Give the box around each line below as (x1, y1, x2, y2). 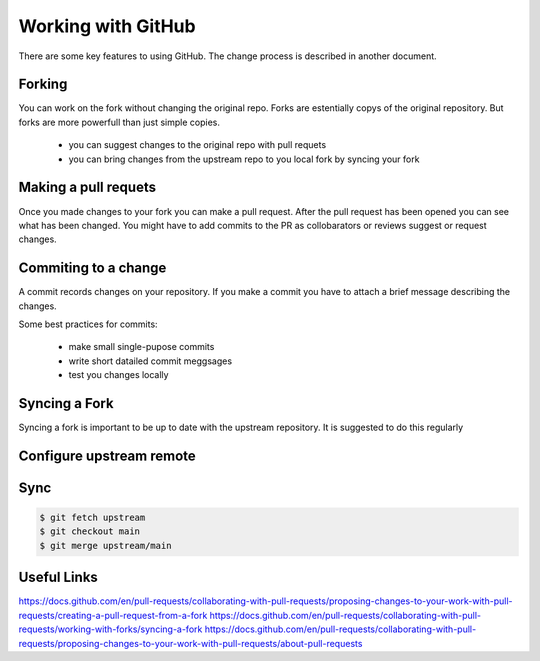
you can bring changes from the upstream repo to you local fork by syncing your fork (68, 153, 420, 165)
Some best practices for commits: (18, 318, 159, 330)
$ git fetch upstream (39, 512, 146, 524)
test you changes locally (68, 369, 169, 381)
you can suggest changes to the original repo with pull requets (68, 139, 327, 151)
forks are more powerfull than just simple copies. (18, 116, 220, 128)
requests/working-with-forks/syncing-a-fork (18, 623, 203, 635)
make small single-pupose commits (68, 341, 215, 353)
